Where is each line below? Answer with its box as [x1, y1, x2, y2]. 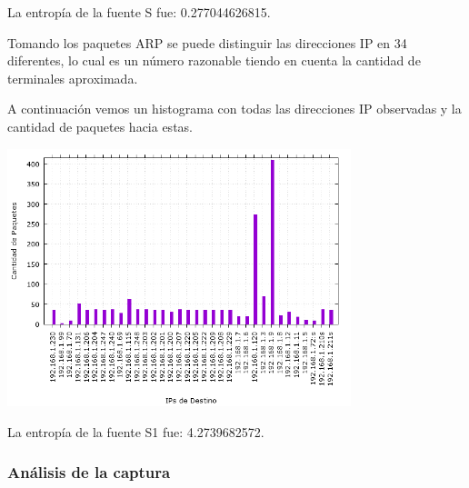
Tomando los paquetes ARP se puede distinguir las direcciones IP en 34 [7, 33, 407, 52]
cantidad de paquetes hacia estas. [7, 116, 193, 135]
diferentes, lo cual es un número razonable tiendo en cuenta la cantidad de [7, 51, 421, 70]
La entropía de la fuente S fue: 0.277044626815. [7, 3, 271, 21]
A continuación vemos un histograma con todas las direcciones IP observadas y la [7, 99, 462, 118]
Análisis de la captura [7, 461, 171, 483]
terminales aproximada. [7, 68, 138, 87]
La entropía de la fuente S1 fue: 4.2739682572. [7, 422, 264, 441]
